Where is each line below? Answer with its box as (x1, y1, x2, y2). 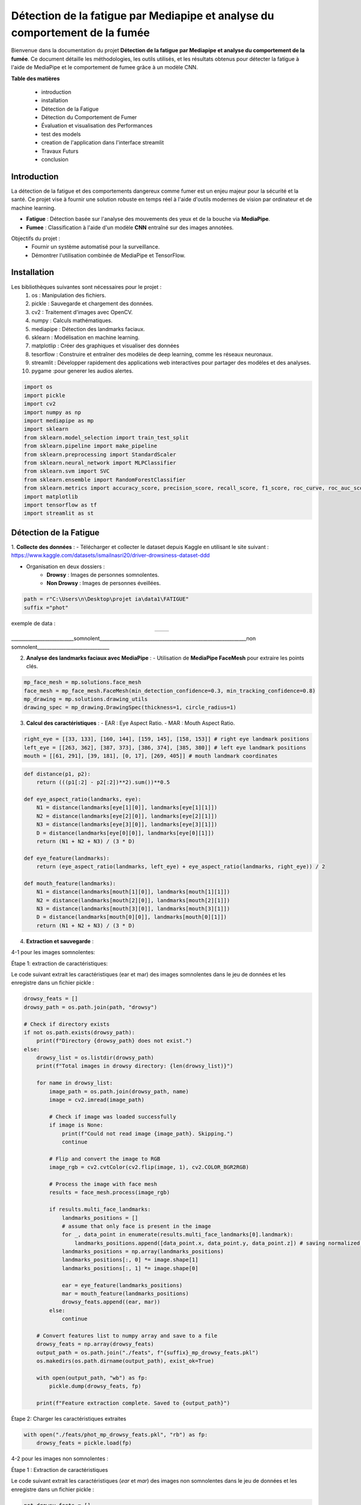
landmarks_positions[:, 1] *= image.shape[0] (61, 1265, 199, 1271)
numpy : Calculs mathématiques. (31, 317, 113, 324)
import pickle (23, 392, 66, 399)
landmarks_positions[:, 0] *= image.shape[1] (61, 1256, 199, 1264)
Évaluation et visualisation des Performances (41, 122, 153, 129)
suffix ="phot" (23, 604, 69, 611)
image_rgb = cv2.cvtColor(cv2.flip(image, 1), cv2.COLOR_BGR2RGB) (49, 1164, 250, 1171)
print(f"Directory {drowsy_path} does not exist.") (36, 1037, 193, 1044)
